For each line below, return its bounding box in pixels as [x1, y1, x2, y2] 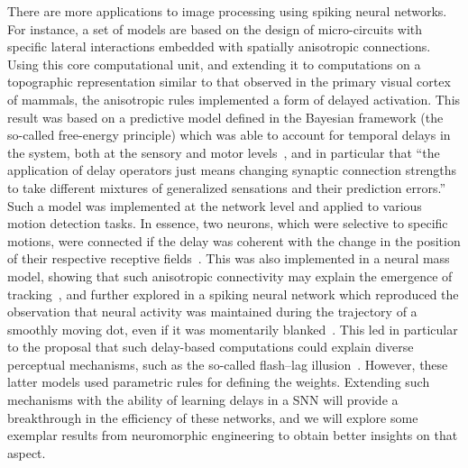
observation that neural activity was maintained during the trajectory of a [7, 302, 418, 321]
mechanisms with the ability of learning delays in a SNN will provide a [7, 390, 399, 409]
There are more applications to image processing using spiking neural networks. [7, 2, 447, 20]
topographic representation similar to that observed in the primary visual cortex [7, 72, 451, 91]
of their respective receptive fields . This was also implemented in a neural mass [7, 249, 450, 268]
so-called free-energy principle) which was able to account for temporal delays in [7, 125, 451, 144]
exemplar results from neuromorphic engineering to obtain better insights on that [7, 426, 458, 445]
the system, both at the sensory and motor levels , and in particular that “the [7, 142, 440, 161]
